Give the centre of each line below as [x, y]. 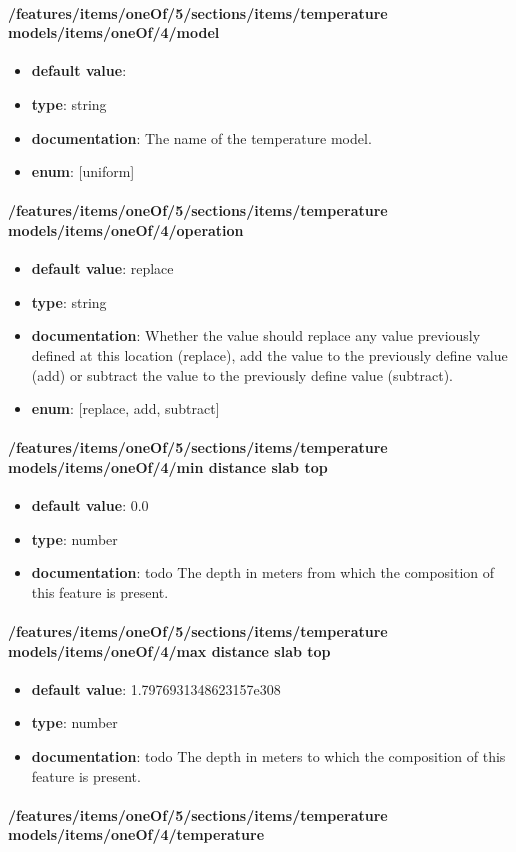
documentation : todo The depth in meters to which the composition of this [268, 756]
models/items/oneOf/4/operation [126, 229]
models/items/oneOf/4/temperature [136, 834]
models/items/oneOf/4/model [114, 32]
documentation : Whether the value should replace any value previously [256, 335]
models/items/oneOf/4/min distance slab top [168, 466]
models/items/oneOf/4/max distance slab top [169, 650]
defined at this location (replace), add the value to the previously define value [269, 354]
